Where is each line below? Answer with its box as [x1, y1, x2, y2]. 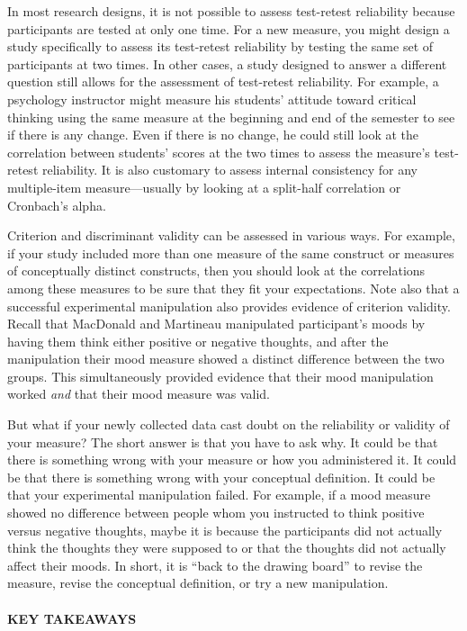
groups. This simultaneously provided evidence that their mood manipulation [7, 366, 434, 385]
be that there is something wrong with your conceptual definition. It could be [7, 467, 436, 486]
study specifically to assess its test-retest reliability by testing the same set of [7, 37, 434, 56]
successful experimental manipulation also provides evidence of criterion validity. [7, 296, 451, 315]
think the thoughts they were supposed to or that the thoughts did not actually [7, 538, 446, 557]
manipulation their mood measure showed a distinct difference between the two [7, 349, 445, 368]
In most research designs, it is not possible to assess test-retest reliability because [7, 2, 455, 20]
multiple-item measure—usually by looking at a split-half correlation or [7, 177, 401, 196]
